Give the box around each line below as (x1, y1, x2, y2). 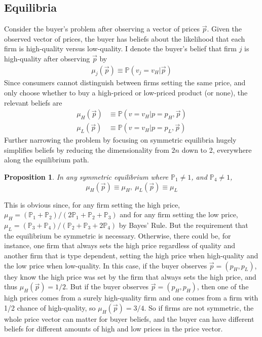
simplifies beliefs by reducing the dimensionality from (4, 144, 169, 155)
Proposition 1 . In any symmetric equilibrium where (4, 172, 168, 182)
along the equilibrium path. (4, 154, 89, 165)
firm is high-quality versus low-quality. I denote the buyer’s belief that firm (4, 43, 237, 54)
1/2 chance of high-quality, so (4, 302, 96, 313)
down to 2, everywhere (181, 144, 252, 155)
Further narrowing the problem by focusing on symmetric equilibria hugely (4, 134, 237, 145)
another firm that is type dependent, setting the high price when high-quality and (4, 250, 258, 260)
